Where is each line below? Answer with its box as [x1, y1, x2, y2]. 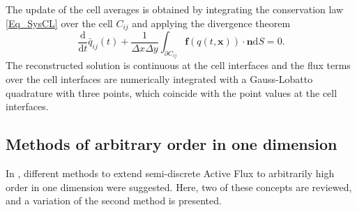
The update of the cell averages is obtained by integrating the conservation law [6, 2, 344, 16]
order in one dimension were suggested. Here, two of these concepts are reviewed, [6, 179, 352, 194]
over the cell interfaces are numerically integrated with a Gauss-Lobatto [6, 72, 313, 86]
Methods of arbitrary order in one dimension [6, 133, 337, 155]
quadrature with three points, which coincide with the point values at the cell [6, 85, 337, 100]
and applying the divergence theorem [132, 15, 291, 30]
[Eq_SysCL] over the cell [6, 15, 113, 30]
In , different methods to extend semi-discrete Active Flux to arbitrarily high [6, 166, 335, 181]
